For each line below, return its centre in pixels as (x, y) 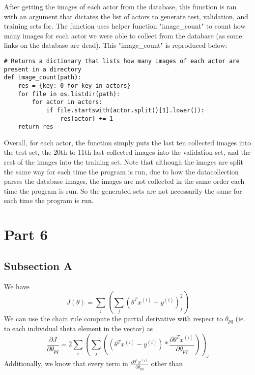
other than (167, 363)
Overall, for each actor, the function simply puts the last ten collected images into (127, 142)
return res (36, 127)
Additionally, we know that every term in (66, 363)
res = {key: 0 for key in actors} (74, 85)
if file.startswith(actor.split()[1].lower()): (125, 110)
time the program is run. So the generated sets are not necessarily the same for (123, 190)
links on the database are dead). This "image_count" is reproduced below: (116, 45)
